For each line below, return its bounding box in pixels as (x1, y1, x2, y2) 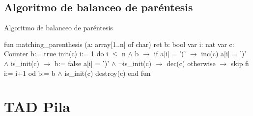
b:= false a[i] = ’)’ (55, 58, 110, 68)
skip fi (230, 58, 249, 68)
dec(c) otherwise (167, 58, 216, 68)
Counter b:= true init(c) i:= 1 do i (4, 48, 109, 59)
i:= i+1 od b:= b (4, 68, 56, 78)
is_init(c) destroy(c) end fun (64, 68, 151, 78)
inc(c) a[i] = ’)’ (201, 48, 247, 59)
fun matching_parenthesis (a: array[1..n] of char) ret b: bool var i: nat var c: (4, 39, 234, 49)
